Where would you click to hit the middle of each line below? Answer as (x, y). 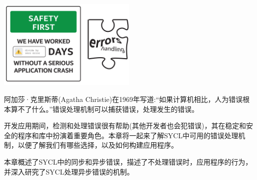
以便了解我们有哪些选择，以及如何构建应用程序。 (98, 145)
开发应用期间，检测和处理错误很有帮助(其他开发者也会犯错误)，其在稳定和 (125, 126)
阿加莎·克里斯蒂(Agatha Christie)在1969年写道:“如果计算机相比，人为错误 (124, 99)
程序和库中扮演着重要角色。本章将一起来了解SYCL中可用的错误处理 (128, 135)
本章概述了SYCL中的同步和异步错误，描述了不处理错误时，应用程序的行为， (128, 161)
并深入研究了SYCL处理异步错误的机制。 (69, 171)
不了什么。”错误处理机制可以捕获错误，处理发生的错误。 (108, 109)
